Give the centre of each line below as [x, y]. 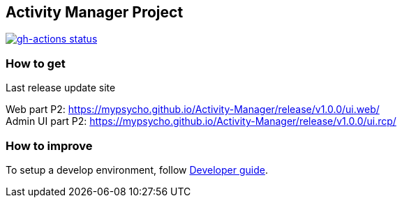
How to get [36, 63]
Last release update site [61, 88]
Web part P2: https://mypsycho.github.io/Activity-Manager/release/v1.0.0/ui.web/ [193, 110]
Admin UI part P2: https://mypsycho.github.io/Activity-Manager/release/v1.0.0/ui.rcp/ [201, 121]
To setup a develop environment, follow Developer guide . [137, 170]
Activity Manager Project [95, 12]
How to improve [49, 145]
